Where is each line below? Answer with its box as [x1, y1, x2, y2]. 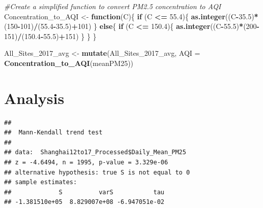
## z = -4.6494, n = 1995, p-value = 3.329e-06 [4, 159, 168, 166]
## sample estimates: [4, 179, 77, 186]
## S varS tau [4, 188, 164, 196]
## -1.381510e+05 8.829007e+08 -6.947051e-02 [4, 198, 164, 206]
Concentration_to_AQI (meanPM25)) [4, 57, 134, 68]
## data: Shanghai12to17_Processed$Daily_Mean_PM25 [4, 149, 186, 156]
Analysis [4, 87, 65, 108]
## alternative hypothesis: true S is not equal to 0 [4, 168, 190, 176]
